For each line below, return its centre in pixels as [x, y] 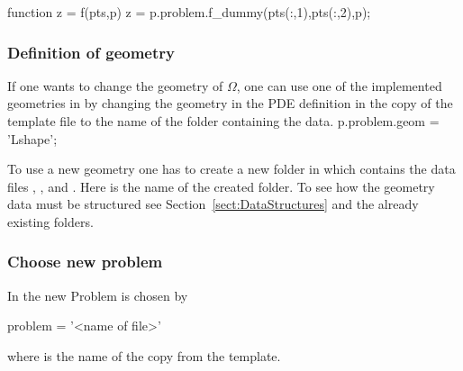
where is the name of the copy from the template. [144, 355]
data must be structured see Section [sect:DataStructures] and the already [213, 204]
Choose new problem [85, 262]
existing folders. [50, 221]
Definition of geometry [91, 52]
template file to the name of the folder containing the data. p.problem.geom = [223, 121]
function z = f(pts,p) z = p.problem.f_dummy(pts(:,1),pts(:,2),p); [189, 12]
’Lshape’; [32, 138]
